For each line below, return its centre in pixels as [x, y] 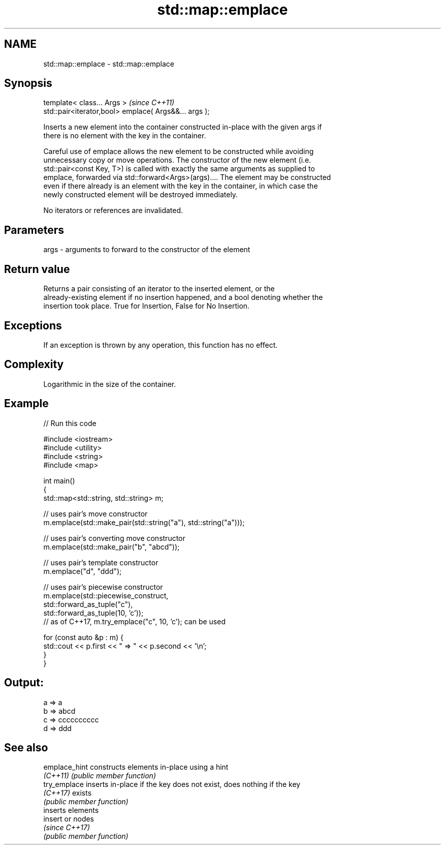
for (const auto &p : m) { [83, 637]
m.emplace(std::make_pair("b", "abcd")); [112, 547]
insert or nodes [69, 819]
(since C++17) [67, 828]
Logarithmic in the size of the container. [110, 384]
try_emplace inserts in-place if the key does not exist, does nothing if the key [172, 784]
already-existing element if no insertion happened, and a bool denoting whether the [183, 297]
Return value [37, 269]
